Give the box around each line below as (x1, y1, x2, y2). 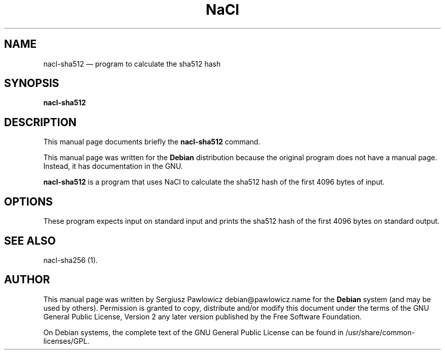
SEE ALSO (4, 234, 56, 247)
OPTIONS (4, 195, 53, 208)
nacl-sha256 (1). (43, 255, 98, 264)
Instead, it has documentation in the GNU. (43, 162, 183, 171)
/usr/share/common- (345, 328, 415, 337)
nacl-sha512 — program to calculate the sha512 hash (43, 59, 221, 68)
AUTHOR (4, 273, 50, 286)
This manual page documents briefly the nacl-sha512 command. (43, 137, 261, 146)
